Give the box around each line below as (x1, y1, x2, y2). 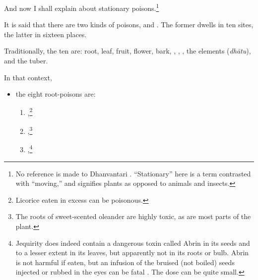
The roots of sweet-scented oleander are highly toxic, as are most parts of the (15, 211, 251, 222)
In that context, (4, 72, 52, 82)
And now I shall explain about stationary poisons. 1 (4, 1, 159, 13)
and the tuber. (4, 56, 48, 66)
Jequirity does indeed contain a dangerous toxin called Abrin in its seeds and (15, 237, 250, 248)
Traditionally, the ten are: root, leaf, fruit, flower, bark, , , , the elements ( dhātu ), (4, 46, 251, 56)
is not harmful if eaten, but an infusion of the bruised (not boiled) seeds (15, 257, 235, 267)
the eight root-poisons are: (15, 89, 96, 99)
